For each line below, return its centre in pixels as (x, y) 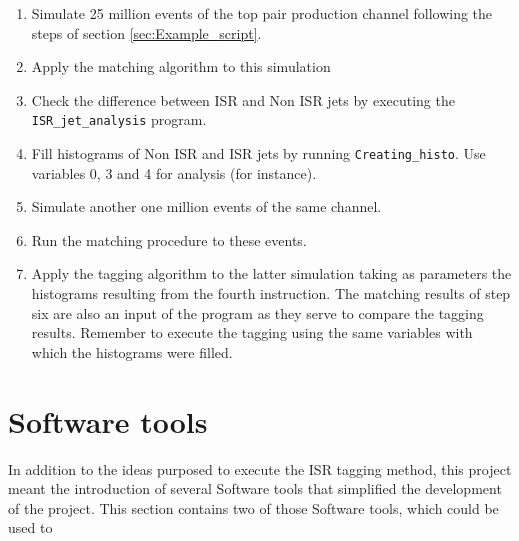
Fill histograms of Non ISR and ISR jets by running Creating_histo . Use (258, 153)
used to (30, 527)
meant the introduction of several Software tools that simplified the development (255, 488)
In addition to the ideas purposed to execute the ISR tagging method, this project (260, 468)
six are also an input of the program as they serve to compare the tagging (257, 312)
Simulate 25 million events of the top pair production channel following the (262, 13)
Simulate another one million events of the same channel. (206, 206)
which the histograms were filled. (132, 351)
